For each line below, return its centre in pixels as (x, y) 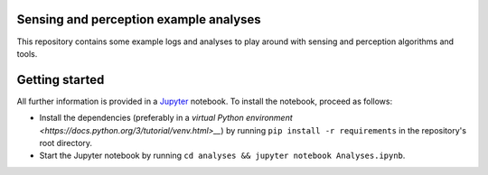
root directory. (66, 143)
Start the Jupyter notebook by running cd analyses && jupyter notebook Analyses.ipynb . (222, 156)
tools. (27, 53)
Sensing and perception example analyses (139, 19)
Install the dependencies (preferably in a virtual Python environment (166, 118)
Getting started (61, 80)
